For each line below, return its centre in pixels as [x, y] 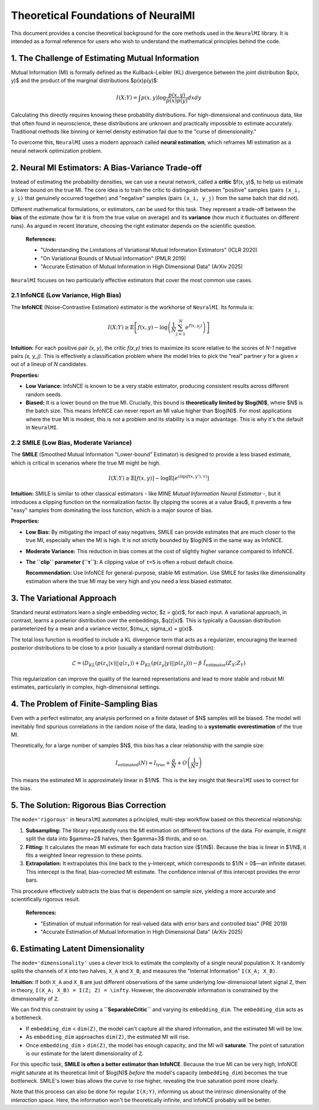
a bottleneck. [27, 1018]
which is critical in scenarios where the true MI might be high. [86, 463]
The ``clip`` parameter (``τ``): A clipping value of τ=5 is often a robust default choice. [130, 562]
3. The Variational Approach [64, 598]
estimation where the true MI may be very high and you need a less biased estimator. [129, 581]
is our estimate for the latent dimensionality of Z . [85, 1053]
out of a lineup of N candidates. [49, 364]
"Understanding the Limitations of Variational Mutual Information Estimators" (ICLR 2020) [149, 250]
